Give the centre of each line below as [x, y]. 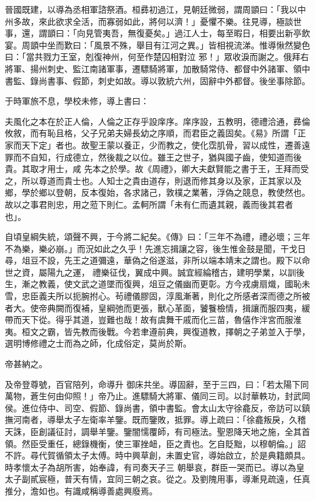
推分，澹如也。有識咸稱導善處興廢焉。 [81, 490]
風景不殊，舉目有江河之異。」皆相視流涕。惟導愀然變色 [202, 45]
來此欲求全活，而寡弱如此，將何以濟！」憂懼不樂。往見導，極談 [166, 21]
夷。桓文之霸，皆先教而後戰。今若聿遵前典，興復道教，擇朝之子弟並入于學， [157, 331]
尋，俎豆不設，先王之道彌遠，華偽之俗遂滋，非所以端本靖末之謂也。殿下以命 [157, 260]
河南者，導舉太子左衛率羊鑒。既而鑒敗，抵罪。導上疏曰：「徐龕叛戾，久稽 [159, 420]
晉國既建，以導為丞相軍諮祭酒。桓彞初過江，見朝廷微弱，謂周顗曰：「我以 [151, 9]
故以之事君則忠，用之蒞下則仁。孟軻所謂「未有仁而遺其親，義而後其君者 [149, 204]
